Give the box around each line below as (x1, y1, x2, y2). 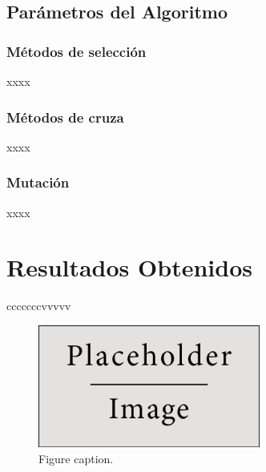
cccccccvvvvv (6, 297, 71, 314)
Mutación (6, 172, 70, 192)
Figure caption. (38, 450, 114, 466)
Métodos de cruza (6, 107, 124, 127)
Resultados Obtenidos (6, 251, 252, 284)
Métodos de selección (6, 41, 147, 61)
